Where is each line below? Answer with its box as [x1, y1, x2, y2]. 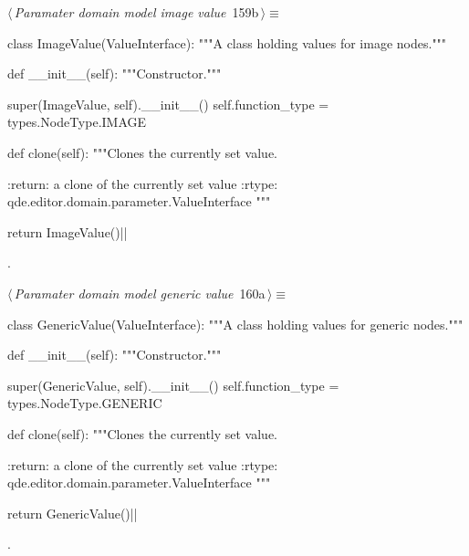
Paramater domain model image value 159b [14, 3, 259, 21]
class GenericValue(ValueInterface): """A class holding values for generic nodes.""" [7, 314, 464, 333]
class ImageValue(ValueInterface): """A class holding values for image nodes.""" [7, 33, 447, 52]
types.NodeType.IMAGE [7, 112, 147, 131]
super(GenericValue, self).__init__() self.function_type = [7, 375, 339, 394]
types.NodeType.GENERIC [7, 393, 162, 413]
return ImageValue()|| [7, 222, 128, 241]
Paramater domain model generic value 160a [14, 283, 266, 302]
